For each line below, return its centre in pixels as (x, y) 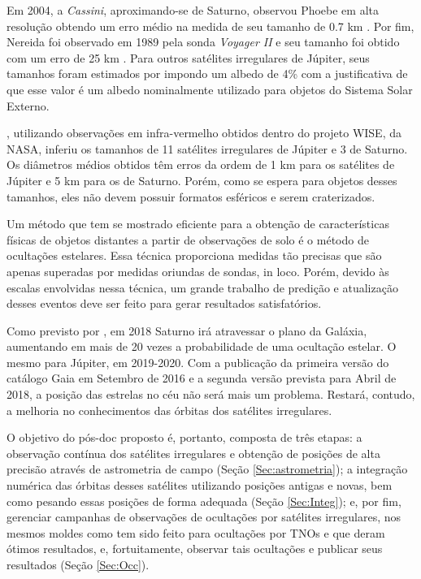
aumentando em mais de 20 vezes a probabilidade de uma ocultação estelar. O (202, 346)
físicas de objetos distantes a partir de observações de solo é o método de (188, 239)
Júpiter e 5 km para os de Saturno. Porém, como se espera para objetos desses (202, 180)
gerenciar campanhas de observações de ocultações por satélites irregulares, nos (204, 517)
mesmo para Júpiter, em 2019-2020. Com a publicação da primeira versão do (198, 362)
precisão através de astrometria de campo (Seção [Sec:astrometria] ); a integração (207, 469)
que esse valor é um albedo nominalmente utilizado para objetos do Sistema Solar (210, 89)
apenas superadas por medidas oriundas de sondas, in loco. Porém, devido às (198, 271)
